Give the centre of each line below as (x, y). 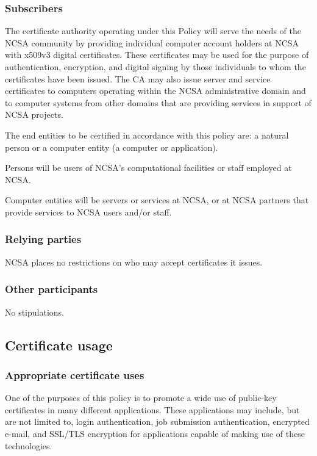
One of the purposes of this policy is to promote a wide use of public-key (141, 398)
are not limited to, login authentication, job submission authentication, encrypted (157, 422)
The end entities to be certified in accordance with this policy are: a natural (147, 135)
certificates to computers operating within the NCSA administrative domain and (155, 91)
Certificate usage (59, 345)
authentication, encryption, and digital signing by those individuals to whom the (155, 67)
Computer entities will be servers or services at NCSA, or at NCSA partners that (157, 200)
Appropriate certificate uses (75, 375)
